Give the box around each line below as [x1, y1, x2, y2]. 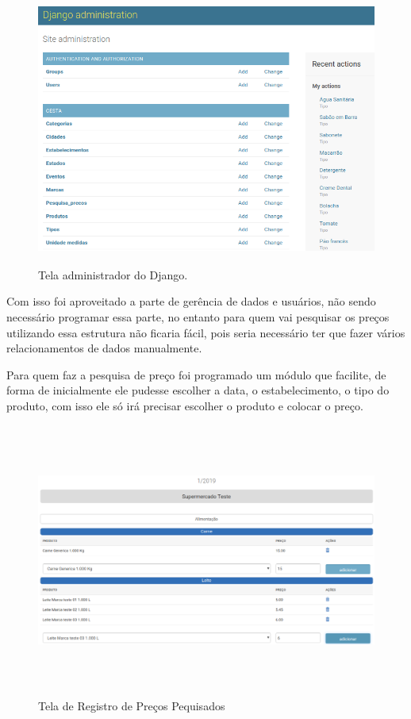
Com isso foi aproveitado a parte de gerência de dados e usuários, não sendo [6, 293, 376, 310]
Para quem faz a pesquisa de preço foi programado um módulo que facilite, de [6, 366, 386, 383]
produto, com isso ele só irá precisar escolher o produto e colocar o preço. [6, 397, 363, 413]
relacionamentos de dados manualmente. [6, 340, 202, 356]
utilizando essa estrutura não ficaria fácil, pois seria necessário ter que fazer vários [6, 324, 405, 340]
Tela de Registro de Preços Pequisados [38, 698, 225, 714]
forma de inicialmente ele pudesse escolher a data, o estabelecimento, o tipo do [6, 382, 390, 398]
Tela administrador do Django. [38, 266, 188, 283]
